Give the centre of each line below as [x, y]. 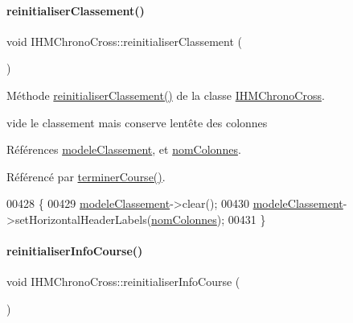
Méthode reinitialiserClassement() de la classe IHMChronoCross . [166, 95]
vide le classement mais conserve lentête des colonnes [137, 122]
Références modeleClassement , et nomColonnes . [124, 149]
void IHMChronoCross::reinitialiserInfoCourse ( [123, 282]
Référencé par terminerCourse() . [86, 176]
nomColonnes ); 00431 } [209, 219]
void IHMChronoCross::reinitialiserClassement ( [124, 41]
